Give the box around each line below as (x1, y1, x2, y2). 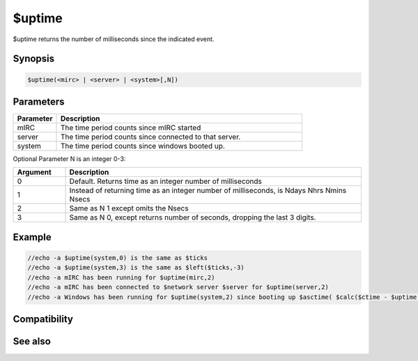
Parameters (13, 95, 65, 107)
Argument (17, 167, 52, 177)
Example (13, 231, 52, 243)
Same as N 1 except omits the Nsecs (69, 203, 189, 213)
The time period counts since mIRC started (60, 123, 201, 132)
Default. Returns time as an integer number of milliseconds (69, 176, 263, 186)
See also (13, 335, 52, 348)
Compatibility (13, 314, 73, 325)
